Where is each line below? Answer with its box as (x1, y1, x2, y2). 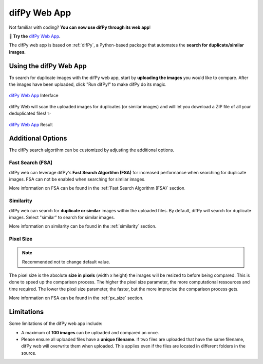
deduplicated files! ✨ (9, 110, 51, 117)
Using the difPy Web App (9, 61, 87, 70)
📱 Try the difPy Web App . (9, 33, 60, 39)
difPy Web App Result (9, 121, 53, 127)
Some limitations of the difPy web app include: (9, 321, 102, 326)
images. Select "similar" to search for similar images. (9, 214, 115, 220)
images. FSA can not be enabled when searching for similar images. (9, 176, 146, 182)
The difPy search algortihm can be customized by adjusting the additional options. (9, 147, 175, 153)
